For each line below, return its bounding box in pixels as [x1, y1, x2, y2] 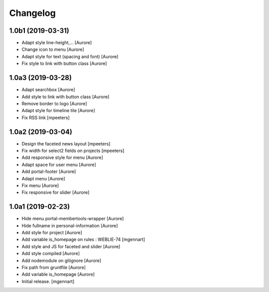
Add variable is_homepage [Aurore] [21, 272, 95, 278]
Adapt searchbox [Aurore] [21, 87, 76, 93]
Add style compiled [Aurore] [21, 251, 80, 257]
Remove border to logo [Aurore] [21, 100, 87, 107]
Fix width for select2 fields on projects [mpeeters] [21, 147, 125, 153]
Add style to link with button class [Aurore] [21, 94, 110, 100]
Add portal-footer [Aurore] [21, 168, 76, 174]
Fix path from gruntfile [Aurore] [21, 264, 86, 270]
